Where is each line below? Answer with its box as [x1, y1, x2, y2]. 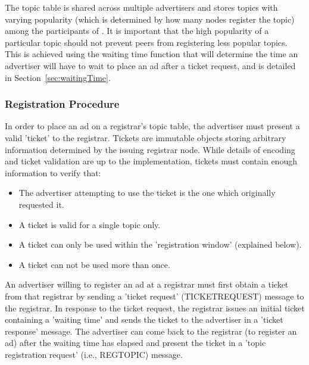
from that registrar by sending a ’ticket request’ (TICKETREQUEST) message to [5, 289, 304, 302]
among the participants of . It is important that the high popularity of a [5, 24, 269, 37]
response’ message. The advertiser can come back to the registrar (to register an [5, 325, 297, 337]
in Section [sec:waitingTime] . [5, 71, 111, 83]
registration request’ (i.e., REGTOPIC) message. [5, 348, 183, 360]
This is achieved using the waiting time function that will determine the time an [5, 48, 298, 60]
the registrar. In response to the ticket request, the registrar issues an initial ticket [5, 301, 305, 314]
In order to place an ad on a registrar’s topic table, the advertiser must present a [5, 120, 300, 132]
